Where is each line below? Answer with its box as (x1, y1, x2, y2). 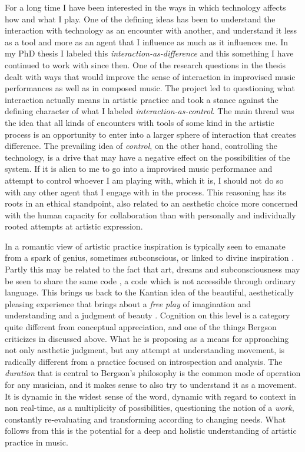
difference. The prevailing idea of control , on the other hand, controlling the (5, 139, 278, 152)
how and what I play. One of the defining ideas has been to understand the (5, 12, 276, 25)
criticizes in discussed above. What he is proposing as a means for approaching (5, 332, 289, 344)
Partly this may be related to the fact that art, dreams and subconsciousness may (5, 263, 300, 275)
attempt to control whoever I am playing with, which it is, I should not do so (5, 174, 284, 186)
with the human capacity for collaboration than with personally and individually (5, 208, 296, 221)
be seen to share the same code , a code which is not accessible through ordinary (5, 274, 296, 287)
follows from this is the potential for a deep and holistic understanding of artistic (5, 424, 297, 437)
